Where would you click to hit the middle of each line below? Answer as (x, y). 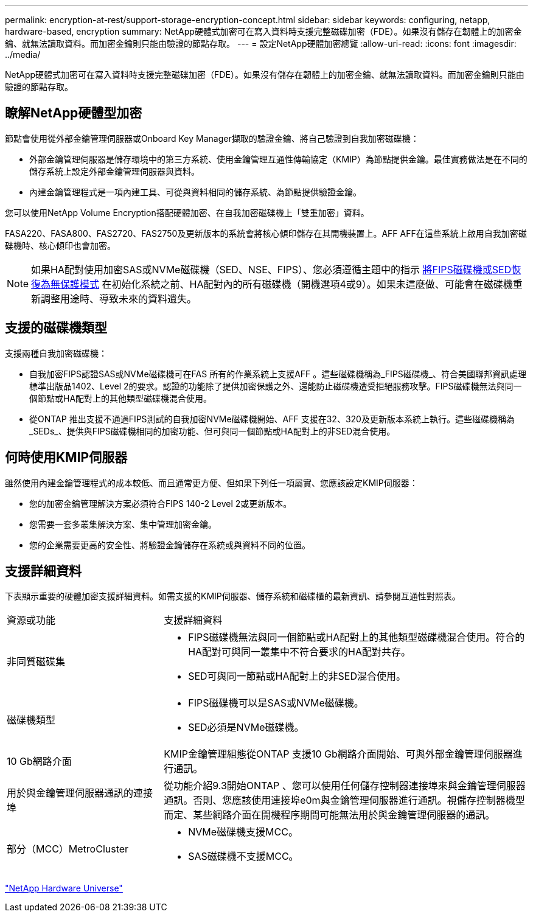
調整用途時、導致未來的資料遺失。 (119, 298)
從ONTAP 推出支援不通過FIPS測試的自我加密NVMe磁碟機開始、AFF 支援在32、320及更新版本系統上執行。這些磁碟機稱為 (272, 419)
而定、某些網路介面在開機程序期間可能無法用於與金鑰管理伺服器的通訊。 (329, 815)
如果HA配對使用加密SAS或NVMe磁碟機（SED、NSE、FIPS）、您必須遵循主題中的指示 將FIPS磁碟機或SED (271, 269)
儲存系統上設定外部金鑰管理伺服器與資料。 (114, 171)
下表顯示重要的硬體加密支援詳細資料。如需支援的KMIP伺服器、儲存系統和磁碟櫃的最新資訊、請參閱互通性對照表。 (233, 596)
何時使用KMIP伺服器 (66, 458)
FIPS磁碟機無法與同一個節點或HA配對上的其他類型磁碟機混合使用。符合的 (357, 637)
